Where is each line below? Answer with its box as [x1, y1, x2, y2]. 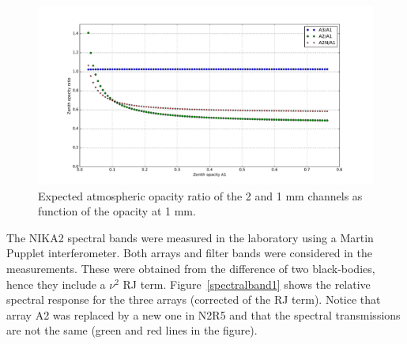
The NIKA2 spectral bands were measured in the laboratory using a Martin [6, 229, 374, 245]
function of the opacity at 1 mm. [38, 203, 196, 219]
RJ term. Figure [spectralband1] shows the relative [122, 275, 371, 292]
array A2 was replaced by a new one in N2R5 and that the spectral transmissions [6, 306, 401, 323]
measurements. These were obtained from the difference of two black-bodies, [6, 260, 375, 277]
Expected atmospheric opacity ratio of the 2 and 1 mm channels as [38, 187, 363, 204]
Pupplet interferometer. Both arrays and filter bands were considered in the [6, 245, 372, 261]
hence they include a [6, 275, 106, 292]
